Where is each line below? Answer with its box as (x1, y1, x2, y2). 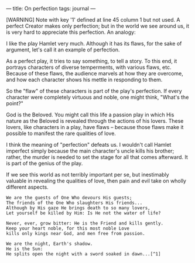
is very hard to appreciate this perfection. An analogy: (6, 29, 136, 36)
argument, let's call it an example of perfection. (6, 46, 120, 53)
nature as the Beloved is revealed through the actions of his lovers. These (6, 117, 184, 124)
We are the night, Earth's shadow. (6, 241, 93, 247)
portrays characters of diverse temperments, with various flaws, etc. (6, 64, 172, 71)
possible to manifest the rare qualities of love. (6, 130, 116, 137)
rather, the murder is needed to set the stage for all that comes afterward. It (6, 154, 189, 160)
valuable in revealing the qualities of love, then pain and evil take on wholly (6, 178, 186, 184)
